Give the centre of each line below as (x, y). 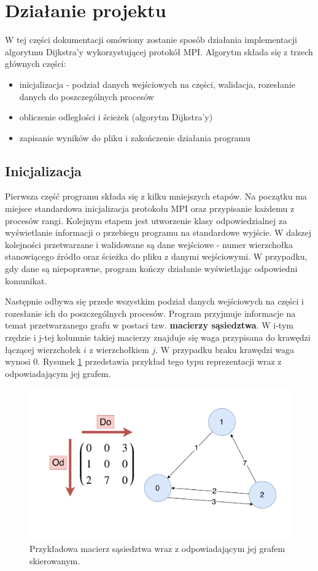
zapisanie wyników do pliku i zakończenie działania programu (135, 137)
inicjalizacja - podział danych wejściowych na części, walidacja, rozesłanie (157, 84)
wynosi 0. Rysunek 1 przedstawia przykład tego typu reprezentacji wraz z (143, 361)
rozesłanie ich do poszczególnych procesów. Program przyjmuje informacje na (150, 313)
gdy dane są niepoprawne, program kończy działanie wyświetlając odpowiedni (151, 269)
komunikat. (26, 280)
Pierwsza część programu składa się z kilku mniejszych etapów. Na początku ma (156, 196)
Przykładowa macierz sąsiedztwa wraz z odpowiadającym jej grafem (157, 549)
